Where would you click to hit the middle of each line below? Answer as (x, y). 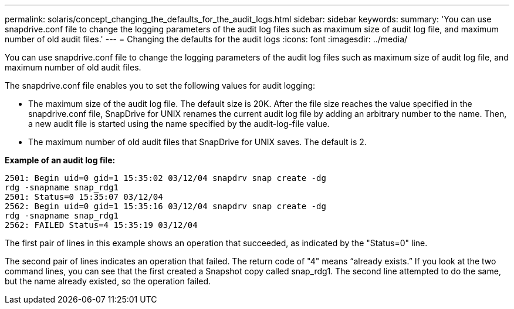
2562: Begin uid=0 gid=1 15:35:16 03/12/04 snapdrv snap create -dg (165, 206)
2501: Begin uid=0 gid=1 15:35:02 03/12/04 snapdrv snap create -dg (165, 178)
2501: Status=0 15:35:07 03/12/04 (84, 197)
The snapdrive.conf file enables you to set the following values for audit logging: (160, 85)
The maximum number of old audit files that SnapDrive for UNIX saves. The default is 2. (197, 142)
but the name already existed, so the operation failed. (108, 281)
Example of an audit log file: (60, 160)
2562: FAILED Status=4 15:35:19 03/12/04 (101, 225)
